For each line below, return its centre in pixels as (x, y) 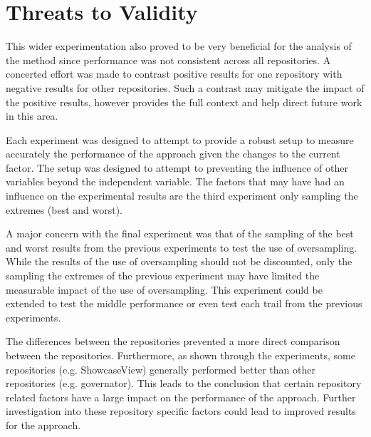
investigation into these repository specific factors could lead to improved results (181, 411)
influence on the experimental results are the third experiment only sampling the (182, 196)
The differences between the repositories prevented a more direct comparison (173, 341)
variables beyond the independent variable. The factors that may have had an (175, 181)
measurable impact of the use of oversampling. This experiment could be (164, 289)
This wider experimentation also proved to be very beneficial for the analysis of (179, 46)
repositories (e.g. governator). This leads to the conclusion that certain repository (184, 383)
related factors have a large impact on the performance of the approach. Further (181, 397)
